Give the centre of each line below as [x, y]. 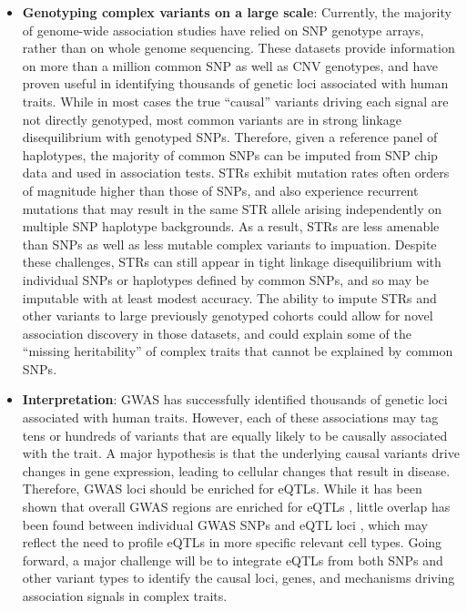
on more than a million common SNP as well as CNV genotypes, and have [230, 65]
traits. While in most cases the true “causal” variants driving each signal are [235, 101]
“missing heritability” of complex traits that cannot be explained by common [238, 351]
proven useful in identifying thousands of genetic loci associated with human [235, 83]
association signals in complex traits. [125, 596]
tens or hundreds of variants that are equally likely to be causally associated [235, 435]
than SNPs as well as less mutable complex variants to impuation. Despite [229, 244]
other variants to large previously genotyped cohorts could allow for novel [228, 316]
